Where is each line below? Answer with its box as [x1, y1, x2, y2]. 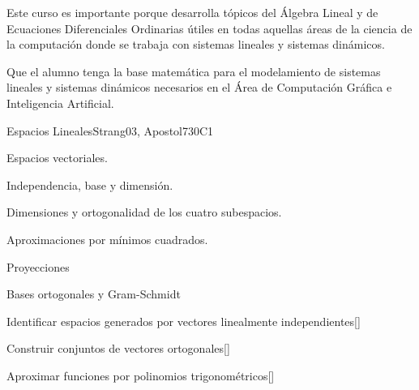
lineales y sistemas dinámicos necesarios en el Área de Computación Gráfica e [6, 79, 392, 96]
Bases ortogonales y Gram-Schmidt [6, 285, 181, 302]
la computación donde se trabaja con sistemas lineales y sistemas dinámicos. [6, 36, 385, 53]
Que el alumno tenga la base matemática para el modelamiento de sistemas [6, 62, 381, 79]
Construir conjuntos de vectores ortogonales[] [6, 340, 230, 357]
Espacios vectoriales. [6, 149, 108, 166]
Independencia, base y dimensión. [6, 176, 173, 193]
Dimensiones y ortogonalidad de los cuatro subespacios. [6, 204, 282, 221]
